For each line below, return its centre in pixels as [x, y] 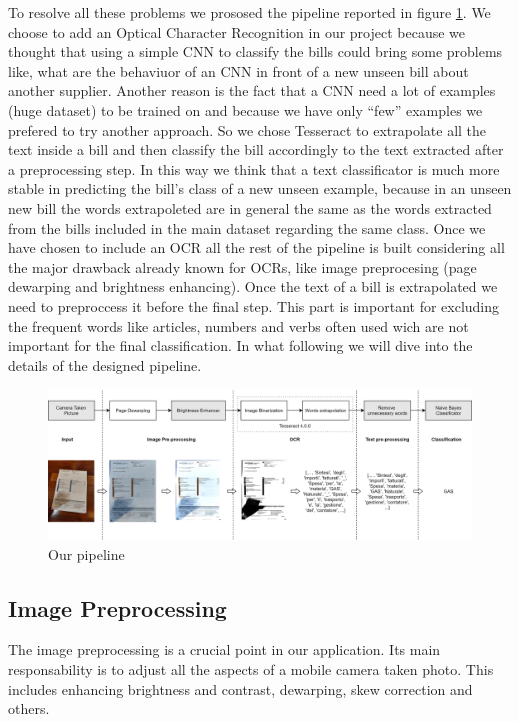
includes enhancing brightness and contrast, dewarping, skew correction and [240, 688]
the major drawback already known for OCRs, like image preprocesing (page [242, 266]
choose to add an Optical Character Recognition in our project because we [237, 31]
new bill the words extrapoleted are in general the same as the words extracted [250, 207]
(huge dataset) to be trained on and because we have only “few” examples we [245, 109]
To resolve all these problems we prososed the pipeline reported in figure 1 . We [249, 12]
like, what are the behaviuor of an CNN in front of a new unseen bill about [238, 70]
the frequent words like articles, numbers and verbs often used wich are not [238, 325]
